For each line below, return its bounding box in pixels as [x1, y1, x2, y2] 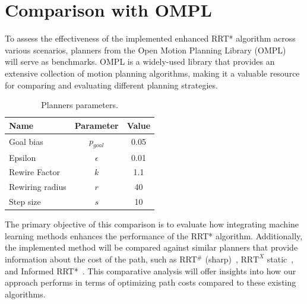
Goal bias [9, 135, 43, 148]
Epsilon [9, 151, 36, 163]
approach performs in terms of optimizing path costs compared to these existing [5, 276, 296, 289]
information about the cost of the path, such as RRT [5, 252, 197, 265]
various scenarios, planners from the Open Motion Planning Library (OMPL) [5, 43, 286, 56]
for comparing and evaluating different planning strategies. [5, 78, 218, 91]
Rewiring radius [9, 180, 67, 193]
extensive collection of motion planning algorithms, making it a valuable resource [5, 66, 300, 79]
